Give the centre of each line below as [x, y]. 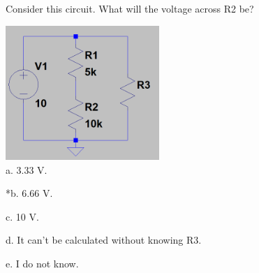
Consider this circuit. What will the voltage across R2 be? [130, 8]
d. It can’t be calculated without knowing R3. [104, 240]
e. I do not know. [42, 264]
